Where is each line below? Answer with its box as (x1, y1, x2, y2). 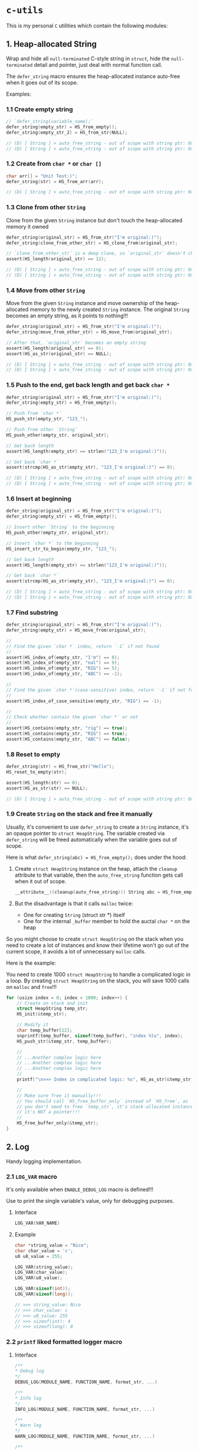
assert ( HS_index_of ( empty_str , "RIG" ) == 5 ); (6, 666, 120, 672)
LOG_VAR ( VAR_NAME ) (14, 1220, 60, 1227)
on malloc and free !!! (6, 983, 57, 990)
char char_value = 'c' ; (14, 1248, 74, 1254)
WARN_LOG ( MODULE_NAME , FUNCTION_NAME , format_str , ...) (14, 1433, 155, 1439)
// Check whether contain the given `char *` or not (6, 714, 138, 720)
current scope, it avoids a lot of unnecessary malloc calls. (6, 948, 146, 955)
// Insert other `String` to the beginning (6, 524, 115, 530)
